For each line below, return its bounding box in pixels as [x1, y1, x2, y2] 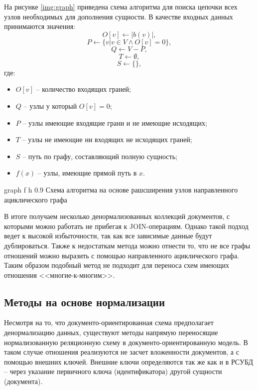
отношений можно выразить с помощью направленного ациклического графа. [4, 250, 240, 260]
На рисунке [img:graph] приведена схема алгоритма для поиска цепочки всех [4, 1, 238, 11]
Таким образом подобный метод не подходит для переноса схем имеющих [4, 260, 230, 270]
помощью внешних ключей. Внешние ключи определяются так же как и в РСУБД [4, 356, 253, 367]
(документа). [4, 376, 43, 387]
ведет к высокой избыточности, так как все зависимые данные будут [4, 230, 212, 241]
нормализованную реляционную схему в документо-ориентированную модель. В [4, 337, 248, 347]
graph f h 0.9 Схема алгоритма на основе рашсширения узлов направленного [4, 184, 238, 195]
